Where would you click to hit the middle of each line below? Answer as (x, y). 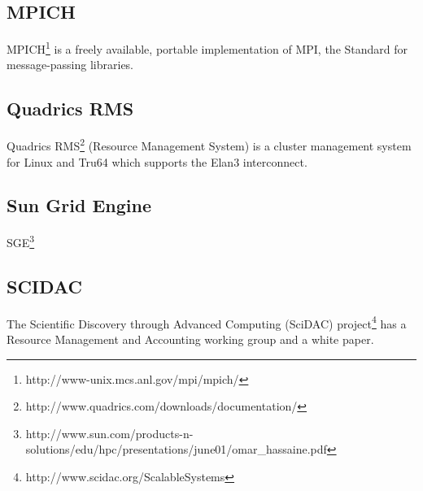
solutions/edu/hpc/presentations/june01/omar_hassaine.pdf (176, 449)
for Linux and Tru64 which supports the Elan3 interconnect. (157, 161)
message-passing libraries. (70, 65)
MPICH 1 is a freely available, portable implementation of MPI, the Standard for (207, 48)
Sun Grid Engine (79, 205)
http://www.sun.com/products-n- (109, 433)
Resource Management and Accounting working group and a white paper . (190, 339)
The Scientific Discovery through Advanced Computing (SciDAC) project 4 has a (207, 322)
